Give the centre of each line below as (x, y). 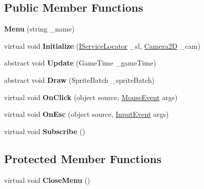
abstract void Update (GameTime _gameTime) (80, 63)
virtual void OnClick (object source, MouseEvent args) (91, 97)
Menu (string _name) (39, 29)
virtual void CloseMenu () (47, 180)
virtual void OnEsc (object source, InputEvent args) (87, 114)
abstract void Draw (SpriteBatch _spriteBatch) (79, 80)
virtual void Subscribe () (45, 131)
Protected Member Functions (83, 158)
